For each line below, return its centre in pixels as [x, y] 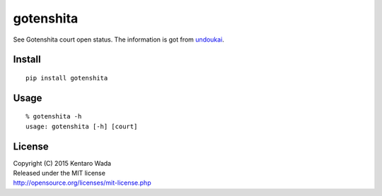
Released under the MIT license [59, 173]
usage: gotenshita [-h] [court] [82, 126]
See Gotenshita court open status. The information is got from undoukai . [118, 39]
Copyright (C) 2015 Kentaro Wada [62, 163]
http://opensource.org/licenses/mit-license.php [82, 183]
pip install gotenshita [67, 78]
